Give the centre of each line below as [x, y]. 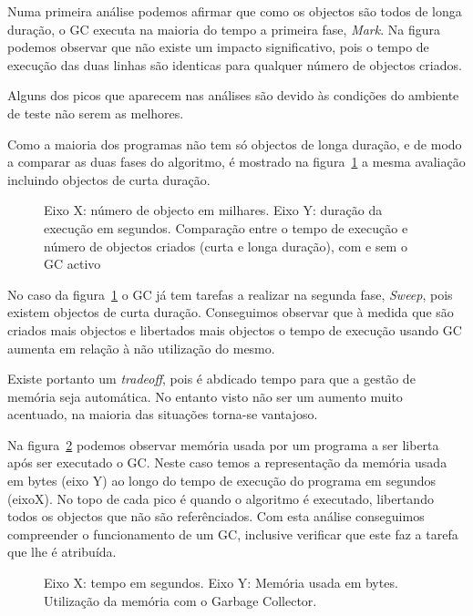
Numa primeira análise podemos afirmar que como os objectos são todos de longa [235, 11]
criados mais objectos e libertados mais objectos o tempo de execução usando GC [235, 329]
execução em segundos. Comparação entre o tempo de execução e [226, 227]
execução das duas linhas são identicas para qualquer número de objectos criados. [235, 64]
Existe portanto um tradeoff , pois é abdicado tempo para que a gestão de [211, 379]
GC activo [72, 264]
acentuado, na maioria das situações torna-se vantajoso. [163, 414]
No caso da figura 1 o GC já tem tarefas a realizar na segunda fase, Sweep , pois [230, 294]
